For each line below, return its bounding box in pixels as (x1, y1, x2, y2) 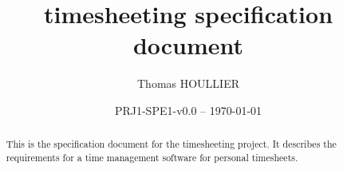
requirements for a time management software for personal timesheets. (6, 150, 298, 164)
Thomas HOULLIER (136, 75, 239, 92)
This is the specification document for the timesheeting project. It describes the (6, 137, 337, 151)
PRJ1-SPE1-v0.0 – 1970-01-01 (114, 101, 262, 118)
